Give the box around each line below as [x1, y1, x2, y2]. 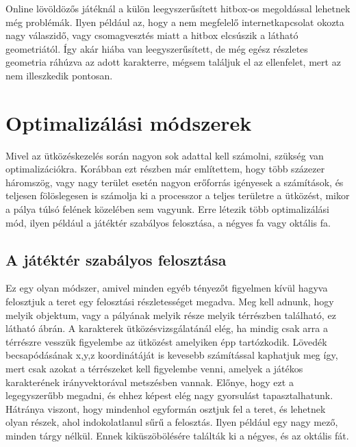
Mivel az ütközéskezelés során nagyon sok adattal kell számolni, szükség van [5, 148, 324, 162]
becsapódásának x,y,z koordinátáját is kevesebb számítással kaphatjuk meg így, [5, 348, 338, 362]
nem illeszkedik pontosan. [5, 68, 113, 82]
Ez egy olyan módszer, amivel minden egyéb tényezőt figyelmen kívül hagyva [5, 281, 328, 295]
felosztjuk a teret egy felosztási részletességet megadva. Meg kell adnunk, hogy [5, 294, 334, 309]
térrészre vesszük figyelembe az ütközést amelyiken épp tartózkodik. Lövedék [5, 334, 327, 348]
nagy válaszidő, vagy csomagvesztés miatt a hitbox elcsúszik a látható [5, 28, 298, 42]
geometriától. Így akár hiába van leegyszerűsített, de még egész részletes [5, 41, 308, 55]
